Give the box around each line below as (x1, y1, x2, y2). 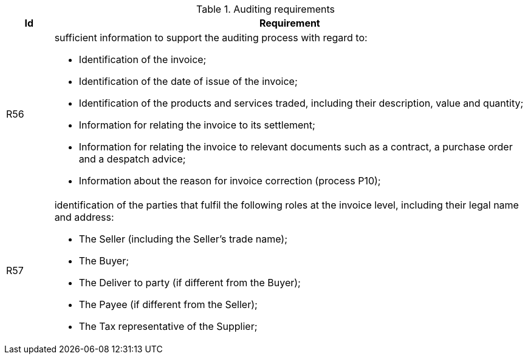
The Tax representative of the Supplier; (78, 320, 258, 332)
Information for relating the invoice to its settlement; (78, 119, 315, 131)
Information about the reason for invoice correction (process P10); (78, 175, 381, 187)
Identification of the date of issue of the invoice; (78, 75, 298, 87)
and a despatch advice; (78, 153, 186, 165)
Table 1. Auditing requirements (196, 3, 335, 15)
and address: (54, 211, 114, 223)
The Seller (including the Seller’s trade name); (78, 233, 288, 245)
